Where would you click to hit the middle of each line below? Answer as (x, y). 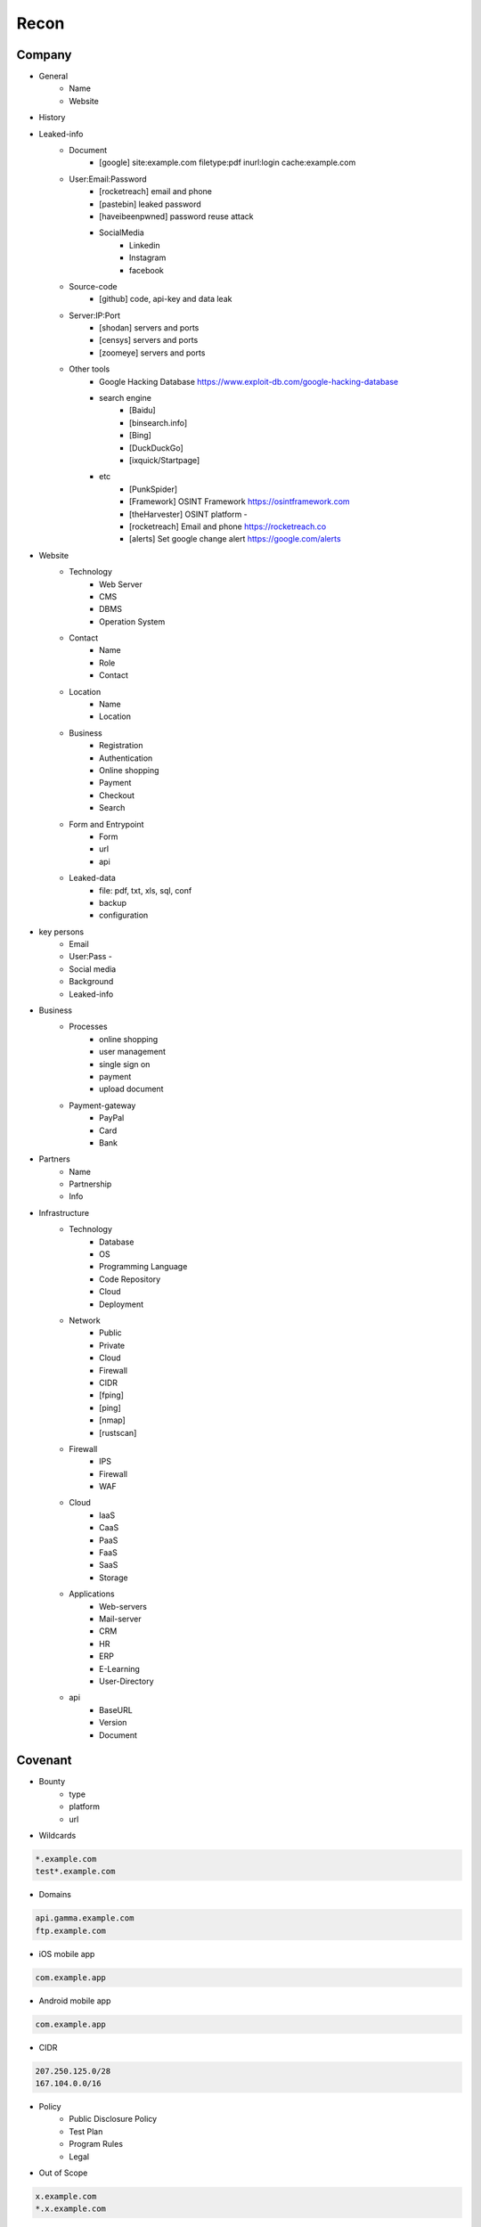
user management (133, 1052)
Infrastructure (64, 1212)
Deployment (122, 1304)
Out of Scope (63, 2173)
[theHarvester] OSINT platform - (189, 514)
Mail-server (120, 1619)
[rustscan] (118, 1432)
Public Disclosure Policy (113, 2119)
